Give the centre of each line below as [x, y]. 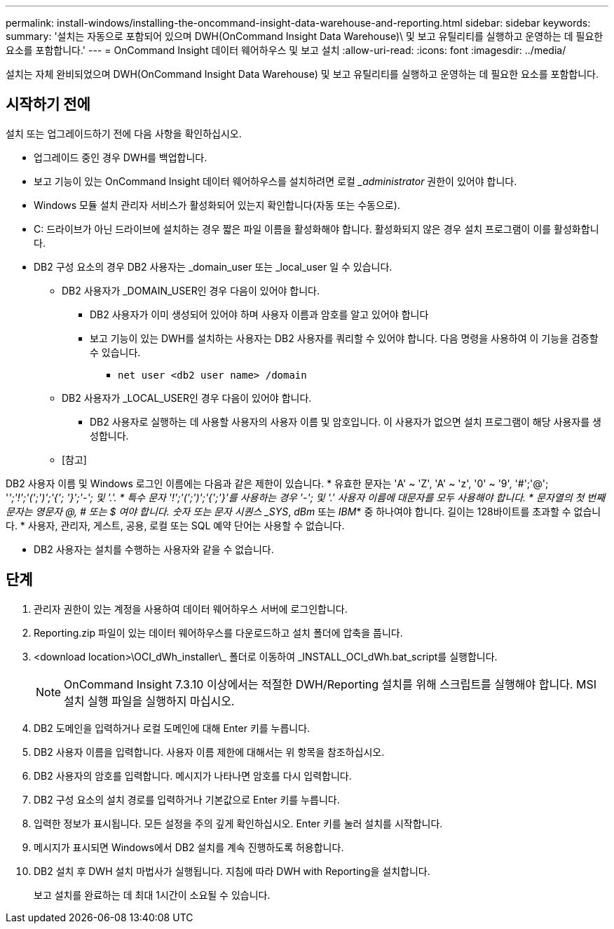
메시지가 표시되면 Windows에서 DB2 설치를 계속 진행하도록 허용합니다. [189, 847]
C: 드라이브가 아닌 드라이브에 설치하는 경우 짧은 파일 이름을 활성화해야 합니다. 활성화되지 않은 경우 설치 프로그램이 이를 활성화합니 [316, 229]
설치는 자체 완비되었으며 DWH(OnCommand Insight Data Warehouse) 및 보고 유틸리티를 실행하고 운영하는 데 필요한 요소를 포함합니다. [302, 74]
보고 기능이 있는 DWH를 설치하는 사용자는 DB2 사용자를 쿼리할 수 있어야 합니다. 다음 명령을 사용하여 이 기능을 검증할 [344, 338]
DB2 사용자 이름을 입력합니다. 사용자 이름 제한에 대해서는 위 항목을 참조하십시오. [209, 752]
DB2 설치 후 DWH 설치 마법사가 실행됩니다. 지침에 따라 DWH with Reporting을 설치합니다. [232, 871]
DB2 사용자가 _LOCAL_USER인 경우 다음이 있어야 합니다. [187, 398]
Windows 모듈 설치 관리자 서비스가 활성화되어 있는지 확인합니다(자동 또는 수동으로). [217, 205]
